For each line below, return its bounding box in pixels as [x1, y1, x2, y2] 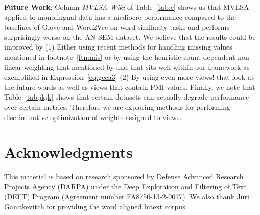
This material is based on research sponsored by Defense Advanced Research [4, 171, 244, 182]
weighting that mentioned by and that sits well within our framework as [23, 61, 250, 72]
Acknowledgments [4, 141, 133, 162]
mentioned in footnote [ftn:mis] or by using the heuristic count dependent [4, 51, 235, 62]
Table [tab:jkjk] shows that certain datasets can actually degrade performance [4, 91, 249, 102]
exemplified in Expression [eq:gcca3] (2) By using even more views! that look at [4, 71, 254, 82]
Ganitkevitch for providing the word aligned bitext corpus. [4, 201, 187, 212]
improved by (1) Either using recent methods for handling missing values [4, 41, 232, 52]
